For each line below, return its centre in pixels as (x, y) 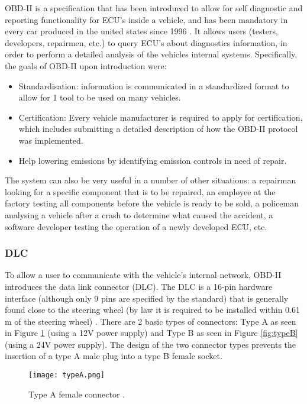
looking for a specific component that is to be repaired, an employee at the (140, 191)
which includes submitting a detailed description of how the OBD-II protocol (158, 129)
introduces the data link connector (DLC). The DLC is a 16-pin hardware (139, 286)
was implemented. (51, 140)
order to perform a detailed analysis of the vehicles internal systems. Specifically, (151, 54)
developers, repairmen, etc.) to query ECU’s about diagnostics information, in (146, 42)
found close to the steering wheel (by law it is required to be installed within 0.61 (152, 310)
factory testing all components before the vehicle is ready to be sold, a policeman (152, 203)
